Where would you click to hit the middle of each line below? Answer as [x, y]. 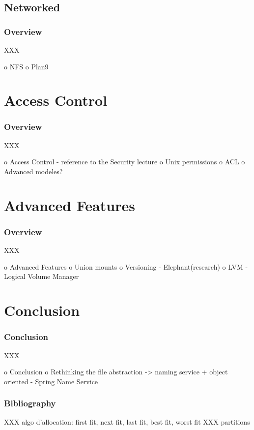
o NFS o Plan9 [26, 66]
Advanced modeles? [33, 171]
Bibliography [30, 403]
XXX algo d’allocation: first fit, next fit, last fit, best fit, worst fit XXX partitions [127, 421]
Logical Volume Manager [42, 276]
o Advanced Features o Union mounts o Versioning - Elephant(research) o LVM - [126, 266]
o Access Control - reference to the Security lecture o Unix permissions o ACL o [125, 162]
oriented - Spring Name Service [51, 381]
